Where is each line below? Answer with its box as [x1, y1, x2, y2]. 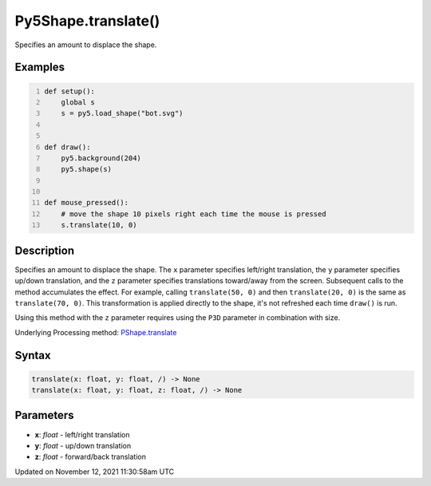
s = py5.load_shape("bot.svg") [61, 109, 184, 118]
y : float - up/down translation [34, 441, 132, 450]
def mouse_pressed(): [44, 198, 129, 207]
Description [14, 243, 75, 257]
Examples [14, 61, 65, 74]
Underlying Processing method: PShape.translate [14, 327, 177, 337]
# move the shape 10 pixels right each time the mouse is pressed [61, 209, 326, 219]
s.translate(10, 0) [61, 220, 137, 230]
